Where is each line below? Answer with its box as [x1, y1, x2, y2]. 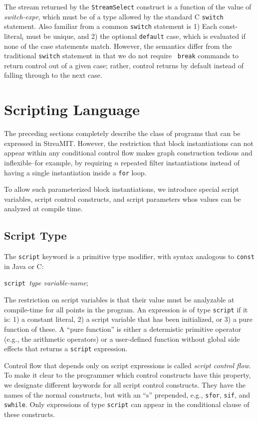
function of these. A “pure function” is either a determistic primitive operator [4, 323, 242, 334]
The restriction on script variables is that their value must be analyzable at [4, 294, 235, 305]
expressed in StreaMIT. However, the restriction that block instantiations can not [4, 138, 254, 148]
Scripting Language [4, 99, 140, 120]
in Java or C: [4, 261, 44, 271]
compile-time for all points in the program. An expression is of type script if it [4, 304, 248, 314]
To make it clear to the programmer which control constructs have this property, [4, 370, 251, 380]
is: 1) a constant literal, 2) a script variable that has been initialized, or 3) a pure [4, 314, 253, 324]
